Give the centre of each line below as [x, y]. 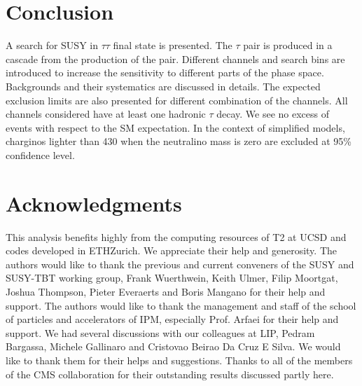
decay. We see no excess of [273, 114]
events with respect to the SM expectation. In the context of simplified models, [175, 127]
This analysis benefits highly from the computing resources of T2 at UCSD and [176, 236]
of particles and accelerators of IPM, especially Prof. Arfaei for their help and [172, 319]
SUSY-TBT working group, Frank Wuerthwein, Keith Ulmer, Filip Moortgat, [172, 278]
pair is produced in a [288, 45]
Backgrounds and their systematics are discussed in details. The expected [163, 86]
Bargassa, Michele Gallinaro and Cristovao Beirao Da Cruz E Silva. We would [173, 346]
